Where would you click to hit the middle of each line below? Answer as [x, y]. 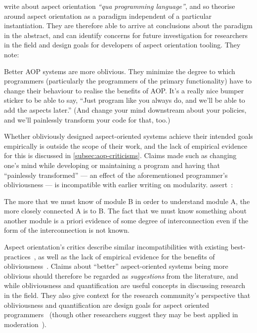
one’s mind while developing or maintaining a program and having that [112, 165]
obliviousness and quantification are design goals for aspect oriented [107, 305]
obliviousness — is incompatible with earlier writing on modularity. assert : [119, 185]
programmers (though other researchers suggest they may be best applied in [121, 314]
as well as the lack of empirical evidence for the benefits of [127, 256]
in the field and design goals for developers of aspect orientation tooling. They [122, 45]
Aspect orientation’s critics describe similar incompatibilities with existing [116, 247]
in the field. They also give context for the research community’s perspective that [127, 295]
